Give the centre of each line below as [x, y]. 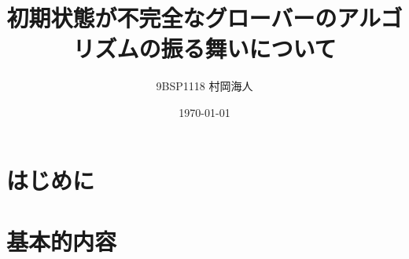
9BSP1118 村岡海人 [204, 86]
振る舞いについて [249, 48]
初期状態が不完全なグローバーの [172, 18]
